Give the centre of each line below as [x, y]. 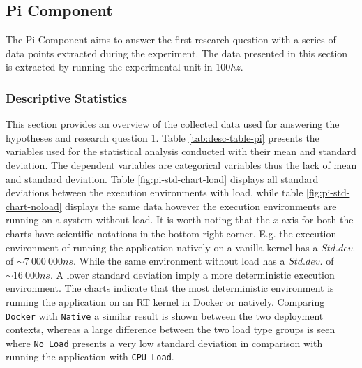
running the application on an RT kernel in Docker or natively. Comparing [165, 301]
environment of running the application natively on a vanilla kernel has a [162, 247]
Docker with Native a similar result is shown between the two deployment [165, 315]
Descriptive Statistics [67, 97]
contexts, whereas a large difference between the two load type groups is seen [171, 329]
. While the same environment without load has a [179, 261]
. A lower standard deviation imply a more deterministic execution [192, 274]
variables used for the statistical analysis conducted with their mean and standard [181, 151]
